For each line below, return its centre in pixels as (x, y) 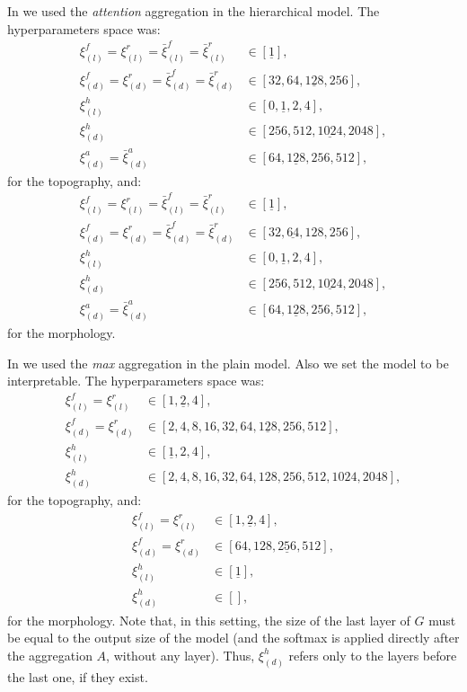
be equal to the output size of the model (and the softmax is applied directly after (233, 638)
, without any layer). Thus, (181, 655)
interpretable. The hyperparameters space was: (136, 381)
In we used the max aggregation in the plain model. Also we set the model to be (228, 363)
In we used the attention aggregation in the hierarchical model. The (194, 11)
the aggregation (50, 655)
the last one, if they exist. (78, 676)
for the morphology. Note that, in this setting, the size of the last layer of (209, 620)
